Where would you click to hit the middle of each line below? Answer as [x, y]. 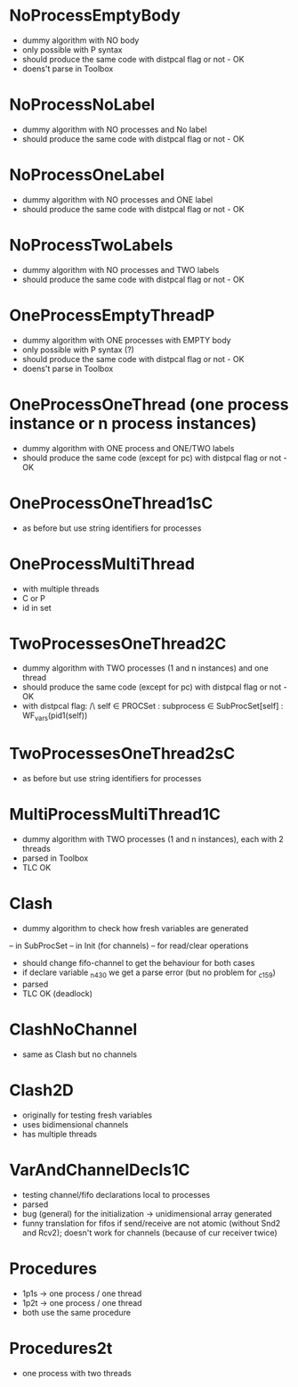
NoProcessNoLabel [82, 105]
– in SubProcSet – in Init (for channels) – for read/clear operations [129, 945]
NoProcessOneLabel [87, 175]
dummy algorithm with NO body [81, 40]
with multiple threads [60, 589]
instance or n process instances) [133, 423]
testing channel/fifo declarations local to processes [116, 1194]
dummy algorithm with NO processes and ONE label [117, 199]
